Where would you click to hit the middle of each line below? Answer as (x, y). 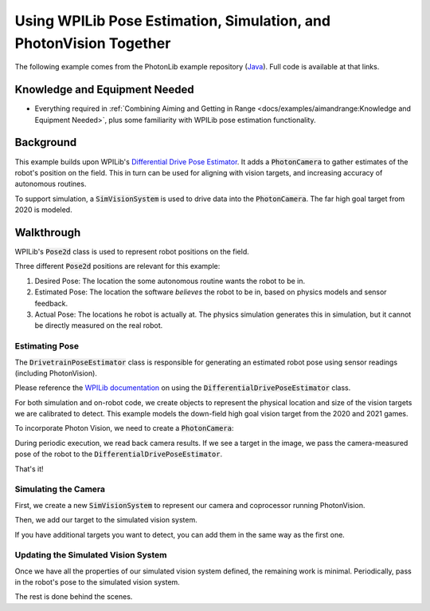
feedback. (51, 303)
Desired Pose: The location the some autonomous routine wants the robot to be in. (170, 281)
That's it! (29, 469)
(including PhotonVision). (56, 373)
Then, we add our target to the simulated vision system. (106, 520)
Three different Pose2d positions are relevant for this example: (117, 266)
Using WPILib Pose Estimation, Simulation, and (172, 21)
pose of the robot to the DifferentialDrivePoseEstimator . (119, 454)
